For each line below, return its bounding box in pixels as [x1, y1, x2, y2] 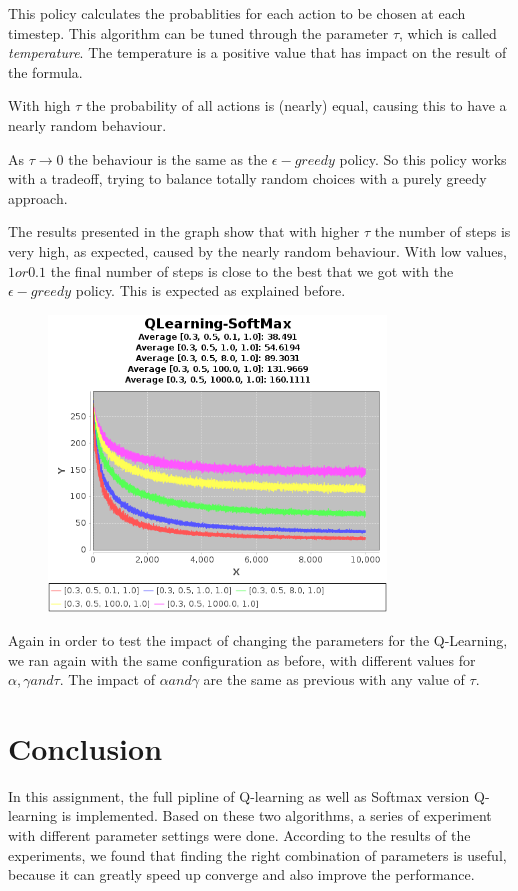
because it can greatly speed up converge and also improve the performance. [8, 864, 475, 885]
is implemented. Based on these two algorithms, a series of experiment [61, 805, 492, 826]
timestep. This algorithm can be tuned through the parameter [8, 22, 389, 43]
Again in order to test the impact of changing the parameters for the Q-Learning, [8, 629, 508, 650]
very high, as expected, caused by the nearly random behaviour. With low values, [8, 240, 507, 261]
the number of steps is [374, 221, 511, 242]
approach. [8, 187, 68, 208]
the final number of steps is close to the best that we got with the [50, 260, 454, 281]
